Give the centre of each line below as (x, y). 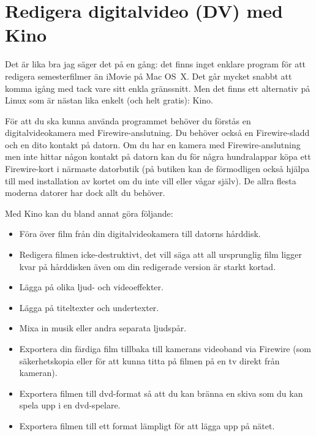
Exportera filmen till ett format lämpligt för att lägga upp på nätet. (147, 425)
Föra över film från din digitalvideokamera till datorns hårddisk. (140, 234)
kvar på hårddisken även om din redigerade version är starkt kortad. (148, 266)
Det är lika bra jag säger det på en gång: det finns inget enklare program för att (156, 64)
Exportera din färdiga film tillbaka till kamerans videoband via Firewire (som (165, 348)
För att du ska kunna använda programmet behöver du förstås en (128, 120)
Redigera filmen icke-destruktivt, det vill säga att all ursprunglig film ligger (160, 254)
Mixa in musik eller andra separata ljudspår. (103, 328)
